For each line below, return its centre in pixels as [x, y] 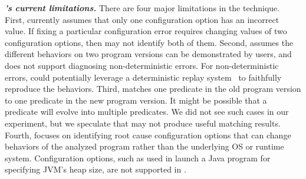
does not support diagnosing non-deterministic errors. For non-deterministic [142, 65]
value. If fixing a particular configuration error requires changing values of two [146, 31]
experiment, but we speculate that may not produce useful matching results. [143, 123]
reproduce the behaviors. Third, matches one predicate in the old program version [153, 89]
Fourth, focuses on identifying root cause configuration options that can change [148, 135]
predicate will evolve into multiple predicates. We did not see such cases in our [147, 112]
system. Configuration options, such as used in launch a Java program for [138, 158]
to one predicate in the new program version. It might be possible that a [136, 100]
